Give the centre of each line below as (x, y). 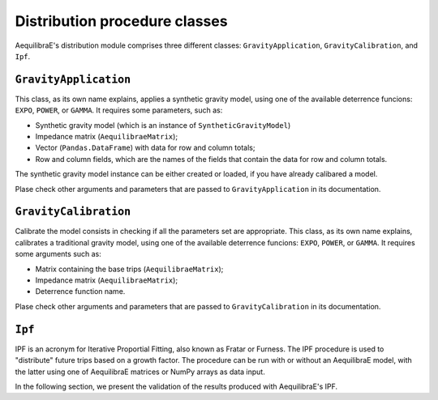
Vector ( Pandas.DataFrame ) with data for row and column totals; (145, 148)
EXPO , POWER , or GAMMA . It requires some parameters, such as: (119, 110)
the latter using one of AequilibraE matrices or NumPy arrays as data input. (140, 372)
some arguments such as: (58, 254)
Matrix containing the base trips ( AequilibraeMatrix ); (129, 269)
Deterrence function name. (80, 291)
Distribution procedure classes (121, 21)
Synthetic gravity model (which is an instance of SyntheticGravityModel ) (163, 125)
